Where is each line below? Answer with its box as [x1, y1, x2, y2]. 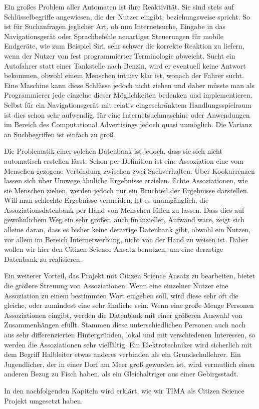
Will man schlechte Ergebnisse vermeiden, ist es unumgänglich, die [4, 195, 209, 205]
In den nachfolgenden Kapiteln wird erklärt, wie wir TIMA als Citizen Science [4, 385, 244, 395]
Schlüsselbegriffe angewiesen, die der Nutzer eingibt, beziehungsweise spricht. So [4, 11, 250, 22]
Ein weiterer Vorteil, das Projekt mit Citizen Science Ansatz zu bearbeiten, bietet [4, 270, 255, 281]
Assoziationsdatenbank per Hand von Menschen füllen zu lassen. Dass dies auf [4, 204, 244, 215]
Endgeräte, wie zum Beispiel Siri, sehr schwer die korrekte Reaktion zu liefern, [4, 41, 244, 51]
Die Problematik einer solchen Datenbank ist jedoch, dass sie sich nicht [4, 146, 222, 156]
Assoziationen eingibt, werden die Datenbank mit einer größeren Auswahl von [4, 309, 242, 320]
